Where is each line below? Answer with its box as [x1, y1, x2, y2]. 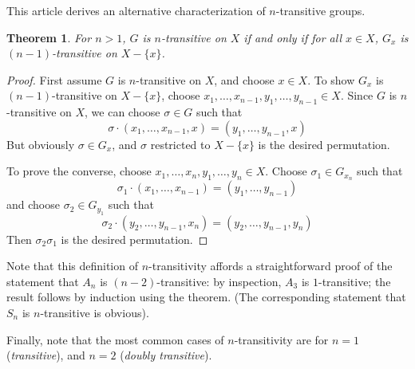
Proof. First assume [6, 71, 102, 88]
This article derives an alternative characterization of [6, 2, 266, 18]
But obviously [6, 135, 75, 152]
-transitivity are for [234, 331, 329, 347]
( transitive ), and [6, 347, 85, 363]
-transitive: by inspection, [156, 273, 282, 289]
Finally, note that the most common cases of [6, 331, 224, 347]
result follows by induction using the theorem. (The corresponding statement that [6, 289, 406, 305]
